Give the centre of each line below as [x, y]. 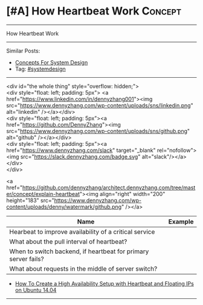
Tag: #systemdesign [40, 69]
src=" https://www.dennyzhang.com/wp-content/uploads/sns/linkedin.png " [100, 105]
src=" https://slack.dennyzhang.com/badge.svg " [80, 156]
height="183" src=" [30, 200]
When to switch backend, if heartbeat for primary [79, 251]
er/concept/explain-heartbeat [43, 193]
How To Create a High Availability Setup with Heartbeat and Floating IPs [105, 283]
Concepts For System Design [51, 62]
